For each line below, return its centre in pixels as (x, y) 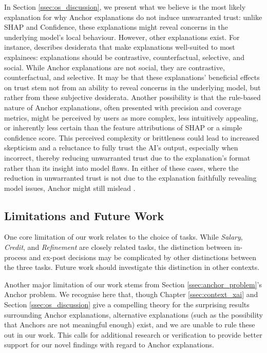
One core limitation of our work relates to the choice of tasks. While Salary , (123, 237)
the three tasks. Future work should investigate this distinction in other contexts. (132, 267)
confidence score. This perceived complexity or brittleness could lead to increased (132, 137)
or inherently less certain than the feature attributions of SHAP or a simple (123, 128)
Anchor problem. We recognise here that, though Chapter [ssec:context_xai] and (131, 294)
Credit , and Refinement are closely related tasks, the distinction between (118, 247)
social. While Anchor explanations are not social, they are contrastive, (115, 67)
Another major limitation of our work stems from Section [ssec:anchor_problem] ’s (133, 284)
